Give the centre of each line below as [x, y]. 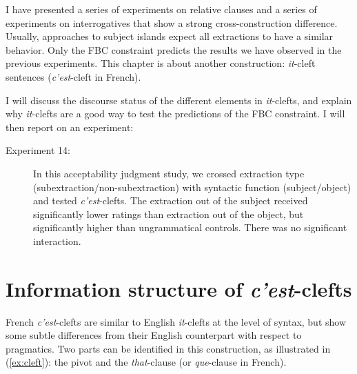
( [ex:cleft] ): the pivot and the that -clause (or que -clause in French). [146, 362]
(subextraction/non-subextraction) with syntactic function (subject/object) [192, 187]
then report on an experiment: [70, 127]
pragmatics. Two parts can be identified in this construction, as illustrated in [168, 348]
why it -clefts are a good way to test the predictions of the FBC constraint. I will [175, 114]
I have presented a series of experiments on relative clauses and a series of [161, 9]
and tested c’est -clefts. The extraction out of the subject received [171, 200]
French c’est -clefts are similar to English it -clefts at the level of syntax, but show [176, 321]
